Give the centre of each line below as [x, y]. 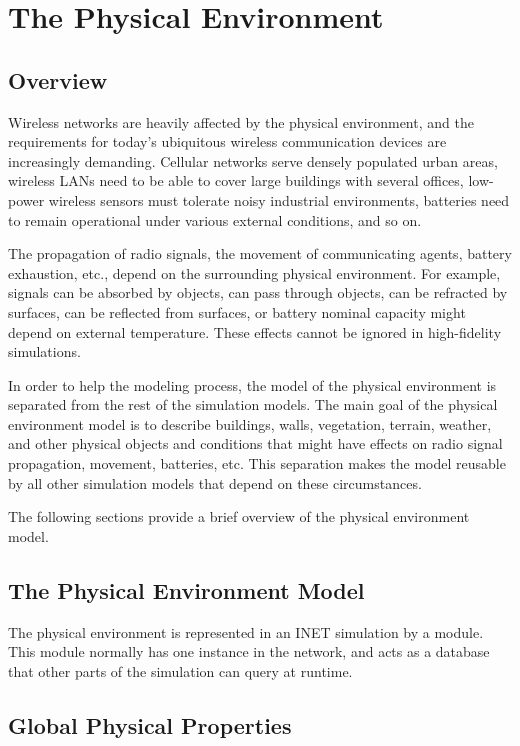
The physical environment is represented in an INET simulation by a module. [246, 631]
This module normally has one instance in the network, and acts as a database [249, 651]
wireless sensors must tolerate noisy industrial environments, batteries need [279, 199]
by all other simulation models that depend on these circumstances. [215, 482]
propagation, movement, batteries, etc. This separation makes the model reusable [257, 463]
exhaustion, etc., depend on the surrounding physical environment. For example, [254, 272]
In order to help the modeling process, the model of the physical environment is [252, 384]
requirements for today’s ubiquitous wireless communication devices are [227, 141]
